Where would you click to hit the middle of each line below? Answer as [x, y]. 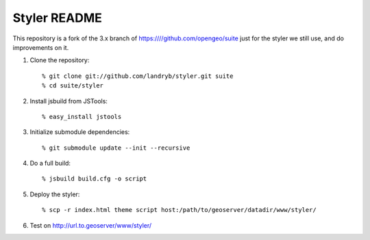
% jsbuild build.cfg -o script [95, 179]
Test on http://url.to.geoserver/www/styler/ [91, 225]
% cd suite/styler [73, 86]
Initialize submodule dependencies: [80, 132]
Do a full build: [50, 163]
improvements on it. [41, 47]
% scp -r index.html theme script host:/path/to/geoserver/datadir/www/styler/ [179, 210]
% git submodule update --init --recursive [116, 148]
